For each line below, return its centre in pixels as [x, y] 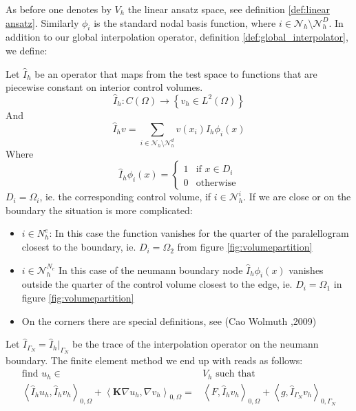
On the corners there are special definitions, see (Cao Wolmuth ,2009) [169, 320]
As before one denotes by [59, 9]
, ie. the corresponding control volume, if [125, 197]
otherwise [216, 183]
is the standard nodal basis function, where [185, 22]
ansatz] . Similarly [42, 22]
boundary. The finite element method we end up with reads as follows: [154, 360]
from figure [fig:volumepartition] [245, 247]
